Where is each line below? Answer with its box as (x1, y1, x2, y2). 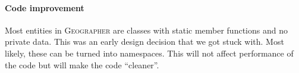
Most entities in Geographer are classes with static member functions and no (5, 24, 288, 36)
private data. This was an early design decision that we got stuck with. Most (5, 35, 284, 48)
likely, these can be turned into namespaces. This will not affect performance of (5, 47, 294, 59)
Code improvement (5, 1, 84, 14)
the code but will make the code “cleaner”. (5, 58, 159, 71)
